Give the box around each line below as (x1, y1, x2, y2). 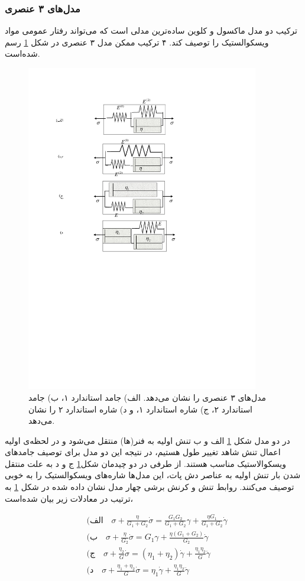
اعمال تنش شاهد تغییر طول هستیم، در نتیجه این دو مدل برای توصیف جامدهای (5, 446, 281, 458)
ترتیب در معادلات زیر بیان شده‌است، (5, 492, 134, 504)
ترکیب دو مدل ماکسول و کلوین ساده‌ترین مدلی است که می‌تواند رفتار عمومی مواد (5, 24, 297, 37)
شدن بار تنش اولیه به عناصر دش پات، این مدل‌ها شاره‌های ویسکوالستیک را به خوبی (5, 469, 301, 481)
